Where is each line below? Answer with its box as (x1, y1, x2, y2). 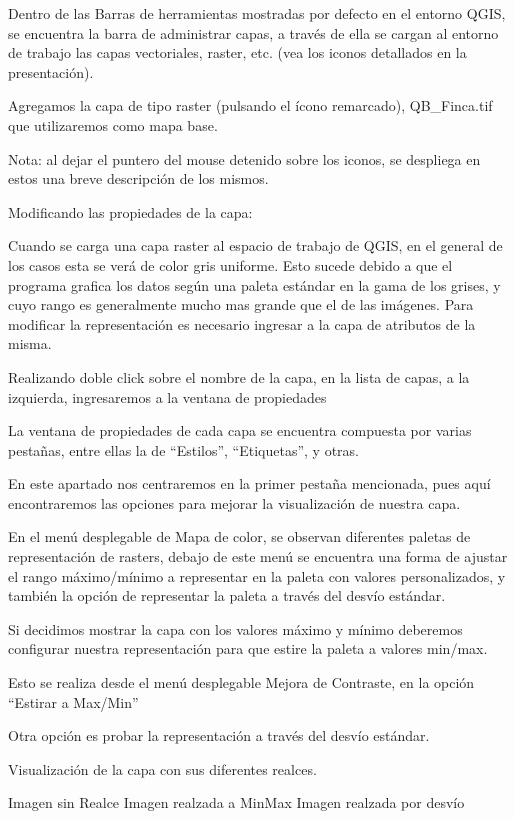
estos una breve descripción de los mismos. (8, 168, 269, 189)
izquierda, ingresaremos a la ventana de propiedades (8, 386, 327, 407)
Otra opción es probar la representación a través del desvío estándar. (8, 725, 430, 746)
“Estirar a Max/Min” (8, 691, 139, 712)
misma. (8, 333, 52, 354)
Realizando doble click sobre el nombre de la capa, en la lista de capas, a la (8, 366, 470, 387)
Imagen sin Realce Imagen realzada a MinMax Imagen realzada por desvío (8, 792, 465, 813)
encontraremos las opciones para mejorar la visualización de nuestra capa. (8, 492, 461, 513)
